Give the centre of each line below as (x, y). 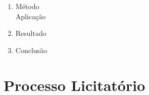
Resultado (31, 33)
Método (27, 6)
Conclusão (31, 50)
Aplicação (31, 16)
